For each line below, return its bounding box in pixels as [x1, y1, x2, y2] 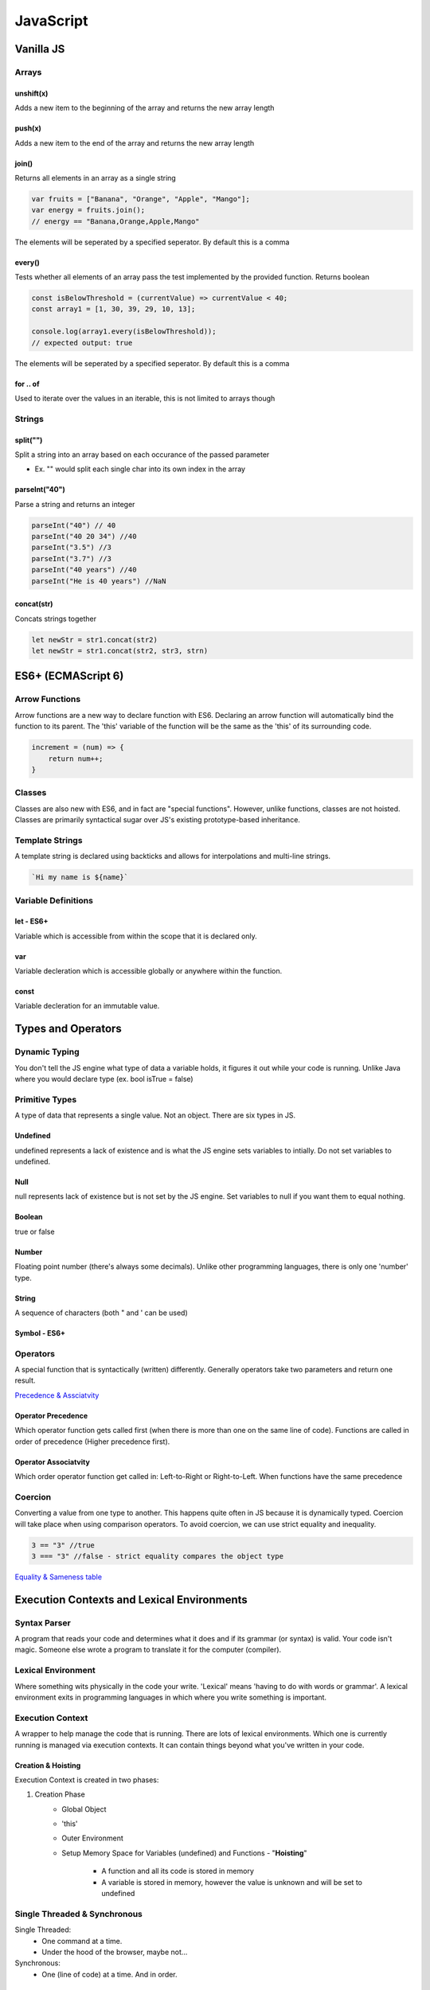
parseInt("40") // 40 [31, 521, 116, 529]
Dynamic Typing [14, 1047, 80, 1058]
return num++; [48, 754, 104, 763]
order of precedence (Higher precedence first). [14, 1437, 170, 1446]
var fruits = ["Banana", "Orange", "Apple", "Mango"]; [31, 194, 250, 203]
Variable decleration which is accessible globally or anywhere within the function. [14, 966, 283, 976]
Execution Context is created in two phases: [14, 1775, 159, 1785]
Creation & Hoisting [14, 1760, 81, 1770]
